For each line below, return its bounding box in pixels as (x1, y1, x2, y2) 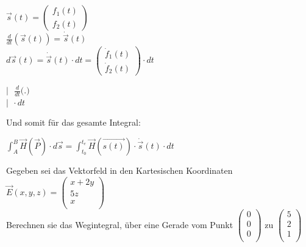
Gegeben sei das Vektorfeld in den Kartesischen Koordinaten (6, 164, 233, 177)
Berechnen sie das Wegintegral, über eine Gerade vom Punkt (6, 218, 233, 231)
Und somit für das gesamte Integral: (6, 116, 141, 129)
